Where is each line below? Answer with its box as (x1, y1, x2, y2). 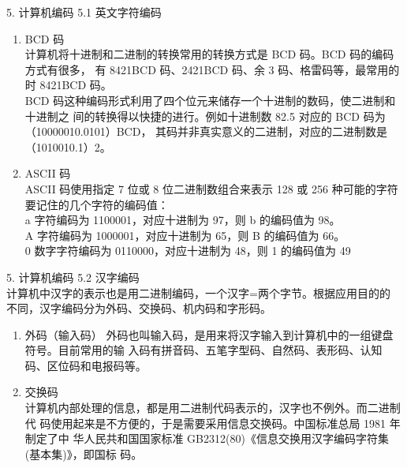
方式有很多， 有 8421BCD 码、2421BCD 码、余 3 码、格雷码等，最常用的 (24, 61, 400, 77)
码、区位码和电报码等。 (24, 357, 147, 373)
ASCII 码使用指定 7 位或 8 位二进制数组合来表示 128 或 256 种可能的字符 (24, 180, 398, 197)
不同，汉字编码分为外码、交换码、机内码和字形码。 (6, 300, 271, 316)
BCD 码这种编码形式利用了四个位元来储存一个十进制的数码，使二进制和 (24, 92, 396, 108)
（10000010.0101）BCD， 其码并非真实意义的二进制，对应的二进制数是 (24, 123, 388, 140)
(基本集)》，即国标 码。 (24, 445, 143, 462)
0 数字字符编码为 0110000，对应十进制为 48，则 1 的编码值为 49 (24, 242, 351, 259)
